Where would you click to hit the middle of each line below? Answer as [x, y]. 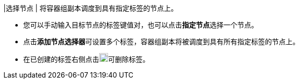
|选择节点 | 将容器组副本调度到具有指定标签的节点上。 [91, 8]
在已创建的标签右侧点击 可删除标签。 [86, 59]
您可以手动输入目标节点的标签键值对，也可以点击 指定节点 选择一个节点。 [141, 25]
